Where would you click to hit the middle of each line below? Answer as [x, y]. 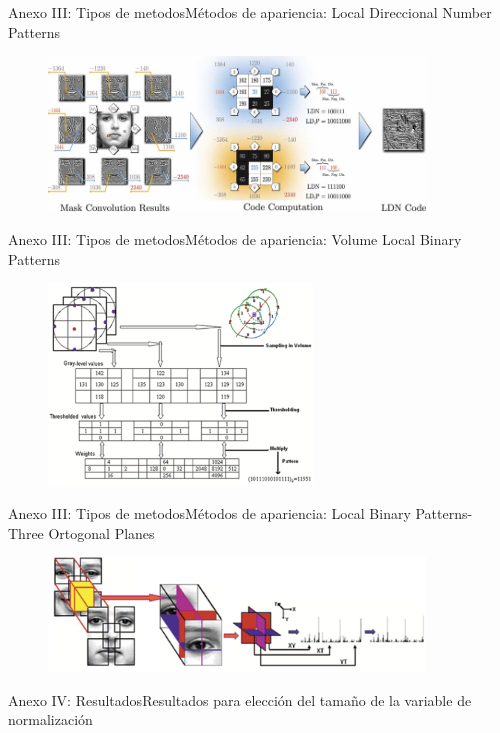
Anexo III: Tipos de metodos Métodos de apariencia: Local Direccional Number [250, 12]
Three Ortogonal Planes [81, 532]
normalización [50, 719]
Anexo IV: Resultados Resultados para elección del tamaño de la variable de [240, 699]
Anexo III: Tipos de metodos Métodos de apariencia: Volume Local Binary [235, 239]
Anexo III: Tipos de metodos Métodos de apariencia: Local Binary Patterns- [240, 513]
